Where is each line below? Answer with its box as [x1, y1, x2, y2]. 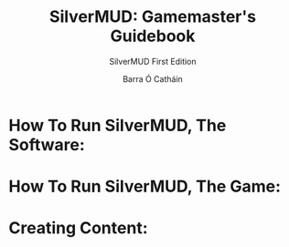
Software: [8, 134, 86, 155]
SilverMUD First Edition [108, 56, 198, 67]
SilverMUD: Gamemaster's [48, 6, 257, 27]
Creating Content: [8, 218, 148, 239]
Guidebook [110, 26, 196, 46]
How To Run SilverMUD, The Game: [8, 176, 281, 197]
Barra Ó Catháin [122, 73, 184, 84]
